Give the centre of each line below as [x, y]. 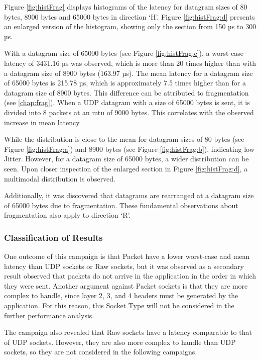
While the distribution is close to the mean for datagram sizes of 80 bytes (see [124, 139]
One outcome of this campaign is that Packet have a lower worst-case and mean [127, 256]
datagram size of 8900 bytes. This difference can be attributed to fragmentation [126, 92]
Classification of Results [53, 237]
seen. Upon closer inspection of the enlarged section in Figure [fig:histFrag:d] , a [126, 168]
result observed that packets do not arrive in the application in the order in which [130, 276]
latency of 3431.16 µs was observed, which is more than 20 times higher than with [130, 63]
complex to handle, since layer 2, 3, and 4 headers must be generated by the [121, 295]
